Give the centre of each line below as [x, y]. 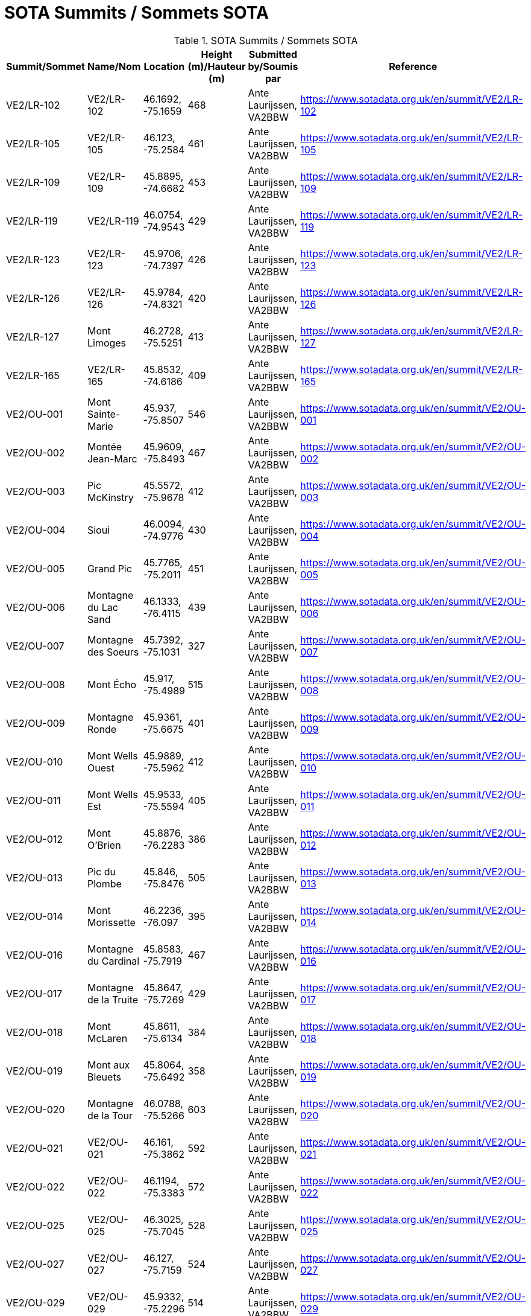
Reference [413, 66]
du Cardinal [113, 961]
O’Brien [104, 845]
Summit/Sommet [46, 66]
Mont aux [108, 1065]
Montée [105, 446]
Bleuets [104, 1077]
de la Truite [113, 999]
